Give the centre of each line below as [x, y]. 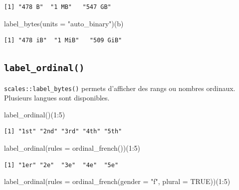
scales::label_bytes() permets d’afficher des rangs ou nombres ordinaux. [120, 88]
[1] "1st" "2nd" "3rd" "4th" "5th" [63, 132]
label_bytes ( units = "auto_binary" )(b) [64, 23]
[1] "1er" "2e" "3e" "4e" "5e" [61, 165]
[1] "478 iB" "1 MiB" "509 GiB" [63, 41]
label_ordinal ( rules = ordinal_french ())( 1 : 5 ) [72, 148]
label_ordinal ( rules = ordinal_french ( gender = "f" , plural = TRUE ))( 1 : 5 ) [117, 181]
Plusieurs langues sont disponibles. [57, 98]
